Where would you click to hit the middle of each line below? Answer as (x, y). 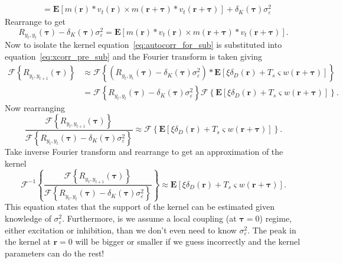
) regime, (276, 218)
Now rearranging (35, 108)
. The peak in (272, 230)
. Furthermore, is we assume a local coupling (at (149, 218)
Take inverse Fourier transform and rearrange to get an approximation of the (144, 151)
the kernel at (28, 241)
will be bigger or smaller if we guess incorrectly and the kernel (188, 241)
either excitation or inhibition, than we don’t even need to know (121, 230)
